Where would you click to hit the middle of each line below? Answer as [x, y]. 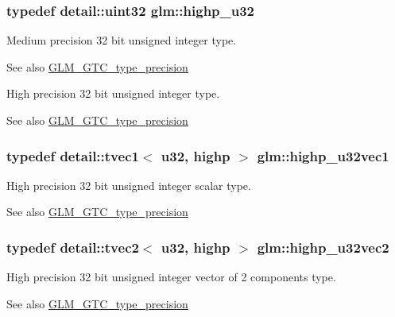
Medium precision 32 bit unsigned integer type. [122, 40]
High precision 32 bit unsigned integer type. [113, 93]
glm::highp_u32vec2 [323, 247]
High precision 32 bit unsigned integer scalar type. [129, 185]
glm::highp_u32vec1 [323, 155]
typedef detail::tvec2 [73, 247]
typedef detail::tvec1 [73, 155]
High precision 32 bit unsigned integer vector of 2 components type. [171, 277]
